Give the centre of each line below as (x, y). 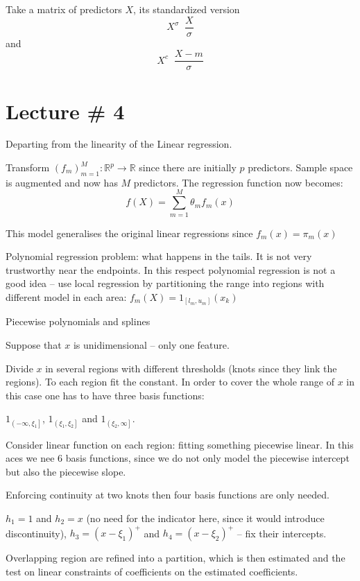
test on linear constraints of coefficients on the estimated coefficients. (152, 571)
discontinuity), (36, 533)
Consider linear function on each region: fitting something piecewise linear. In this (180, 444)
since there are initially (188, 167)
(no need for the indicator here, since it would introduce (205, 518)
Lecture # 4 (65, 111)
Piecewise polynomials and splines (78, 321)
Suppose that (34, 345)
